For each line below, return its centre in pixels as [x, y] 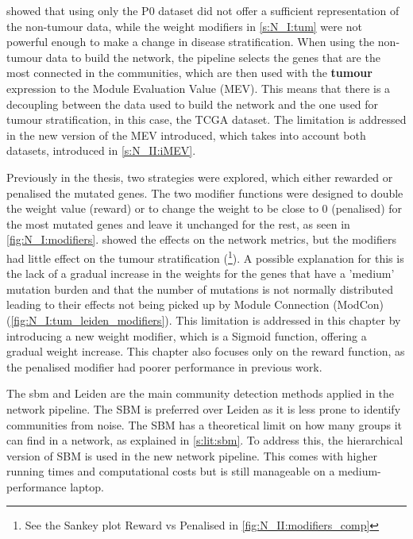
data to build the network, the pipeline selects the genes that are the [213, 57]
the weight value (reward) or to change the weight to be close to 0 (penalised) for [205, 208]
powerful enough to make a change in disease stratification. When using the [191, 42]
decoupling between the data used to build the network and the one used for [193, 104]
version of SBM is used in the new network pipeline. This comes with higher [192, 455]
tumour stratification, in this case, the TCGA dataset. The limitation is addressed [206, 119]
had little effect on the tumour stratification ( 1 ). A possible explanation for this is [205, 256]
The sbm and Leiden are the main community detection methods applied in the [201, 393]
